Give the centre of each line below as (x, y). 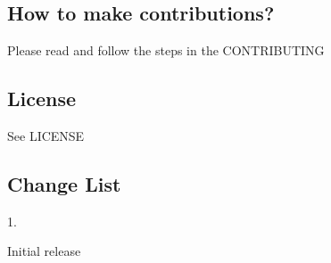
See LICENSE (46, 136)
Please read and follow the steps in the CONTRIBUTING (166, 50)
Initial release (44, 251)
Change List (64, 183)
